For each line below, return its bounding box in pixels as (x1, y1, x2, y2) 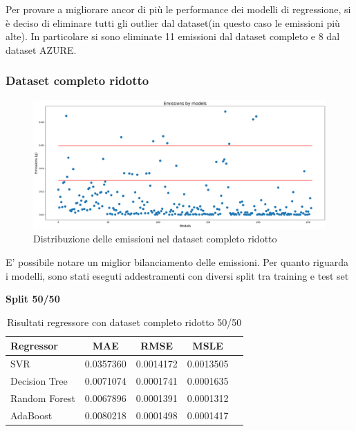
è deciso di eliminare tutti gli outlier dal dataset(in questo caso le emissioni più (6, 15, 340, 30)
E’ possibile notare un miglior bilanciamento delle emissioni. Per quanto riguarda (6, 254, 348, 269)
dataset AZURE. (6, 42, 77, 57)
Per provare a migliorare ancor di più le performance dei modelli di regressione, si (6, 2, 351, 16)
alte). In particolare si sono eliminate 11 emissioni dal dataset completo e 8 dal (6, 29, 340, 44)
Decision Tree (10, 374, 68, 387)
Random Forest (10, 390, 75, 405)
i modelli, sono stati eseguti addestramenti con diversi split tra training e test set (6, 268, 349, 282)
